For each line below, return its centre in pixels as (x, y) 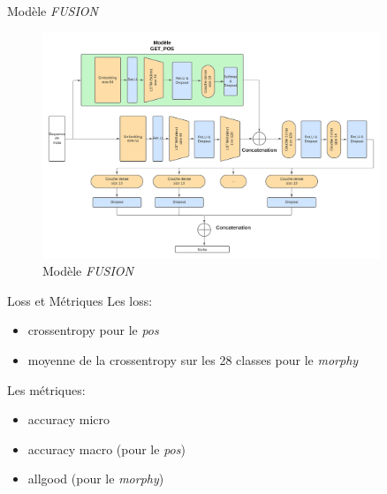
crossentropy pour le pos (93, 330)
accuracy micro (69, 419)
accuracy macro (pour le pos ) (106, 448)
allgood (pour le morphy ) (96, 479)
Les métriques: (46, 389)
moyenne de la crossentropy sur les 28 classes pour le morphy (193, 359)
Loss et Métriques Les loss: (80, 300)
